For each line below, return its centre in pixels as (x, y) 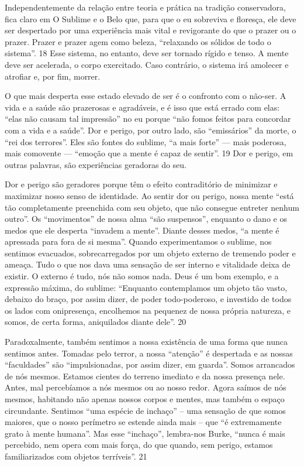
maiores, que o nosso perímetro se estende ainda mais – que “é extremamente (143, 422)
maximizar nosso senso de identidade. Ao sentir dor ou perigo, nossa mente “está (149, 195)
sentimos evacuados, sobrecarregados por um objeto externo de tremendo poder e (150, 253)
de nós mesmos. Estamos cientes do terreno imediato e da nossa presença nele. (145, 376)
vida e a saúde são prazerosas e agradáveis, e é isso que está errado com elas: (142, 107)
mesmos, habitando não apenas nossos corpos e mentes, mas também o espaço (145, 399)
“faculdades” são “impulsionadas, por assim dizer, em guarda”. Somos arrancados (150, 364)
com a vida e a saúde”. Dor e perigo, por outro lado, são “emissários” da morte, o (151, 130)
